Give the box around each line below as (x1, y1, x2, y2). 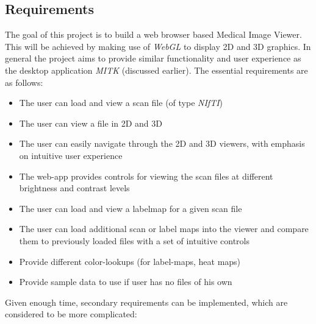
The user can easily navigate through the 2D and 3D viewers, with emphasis (19, 137, 305, 150)
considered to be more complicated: (5, 308, 137, 320)
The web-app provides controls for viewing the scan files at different (19, 169, 273, 182)
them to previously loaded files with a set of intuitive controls (19, 234, 250, 247)
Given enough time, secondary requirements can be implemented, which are (5, 295, 288, 308)
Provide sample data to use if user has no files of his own (19, 275, 232, 288)
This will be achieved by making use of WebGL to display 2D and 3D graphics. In (5, 40, 311, 52)
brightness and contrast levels (19, 181, 130, 194)
